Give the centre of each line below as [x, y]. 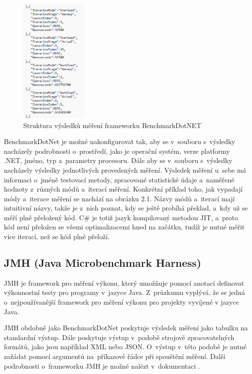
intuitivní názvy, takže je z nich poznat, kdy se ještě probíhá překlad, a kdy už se [126, 208]
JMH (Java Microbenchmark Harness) [103, 263]
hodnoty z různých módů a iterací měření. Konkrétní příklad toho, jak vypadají [123, 189]
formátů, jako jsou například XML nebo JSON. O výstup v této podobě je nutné [125, 347]
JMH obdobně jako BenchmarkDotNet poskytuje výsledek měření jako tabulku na [126, 328]
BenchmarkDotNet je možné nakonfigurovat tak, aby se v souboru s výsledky [120, 141]
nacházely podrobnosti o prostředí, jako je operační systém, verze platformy [117, 151]
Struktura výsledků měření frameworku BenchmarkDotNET [112, 125]
